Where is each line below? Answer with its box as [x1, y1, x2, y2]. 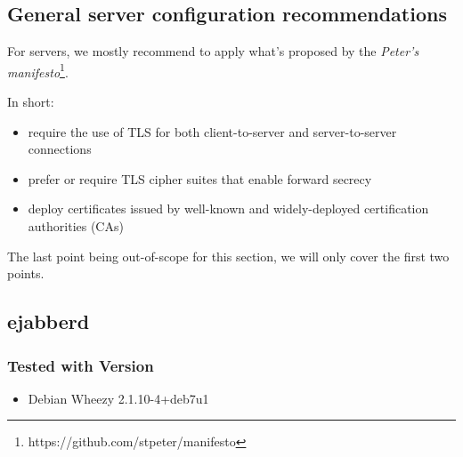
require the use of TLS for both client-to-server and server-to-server [28, 122, 397, 140]
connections [28, 140, 92, 158]
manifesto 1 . [7, 60, 69, 81]
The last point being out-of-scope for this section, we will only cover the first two [7, 246, 450, 265]
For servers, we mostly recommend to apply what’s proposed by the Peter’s [7, 42, 419, 60]
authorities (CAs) [28, 217, 124, 236]
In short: [7, 92, 54, 111]
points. [7, 264, 45, 283]
